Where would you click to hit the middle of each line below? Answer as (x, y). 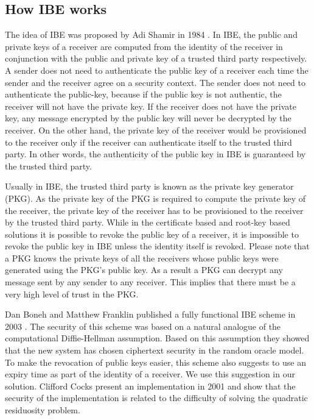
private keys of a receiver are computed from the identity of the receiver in (144, 46)
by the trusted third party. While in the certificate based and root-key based (148, 222)
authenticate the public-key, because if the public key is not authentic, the (143, 94)
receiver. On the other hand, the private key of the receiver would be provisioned (156, 130)
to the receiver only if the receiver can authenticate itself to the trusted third (148, 142)
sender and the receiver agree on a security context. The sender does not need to (155, 82)
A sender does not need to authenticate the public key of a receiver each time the (157, 70)
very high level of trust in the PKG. (72, 294)
